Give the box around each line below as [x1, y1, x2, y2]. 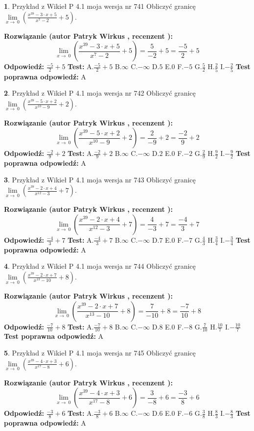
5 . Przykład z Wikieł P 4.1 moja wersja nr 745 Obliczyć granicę [4, 347, 196, 357]
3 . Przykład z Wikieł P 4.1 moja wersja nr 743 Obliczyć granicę [4, 174, 196, 184]
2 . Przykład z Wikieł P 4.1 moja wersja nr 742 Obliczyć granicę [4, 88, 196, 98]
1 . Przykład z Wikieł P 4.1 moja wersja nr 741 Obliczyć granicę [4, 1, 196, 11]
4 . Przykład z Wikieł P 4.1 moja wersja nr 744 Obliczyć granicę [4, 261, 196, 271]
